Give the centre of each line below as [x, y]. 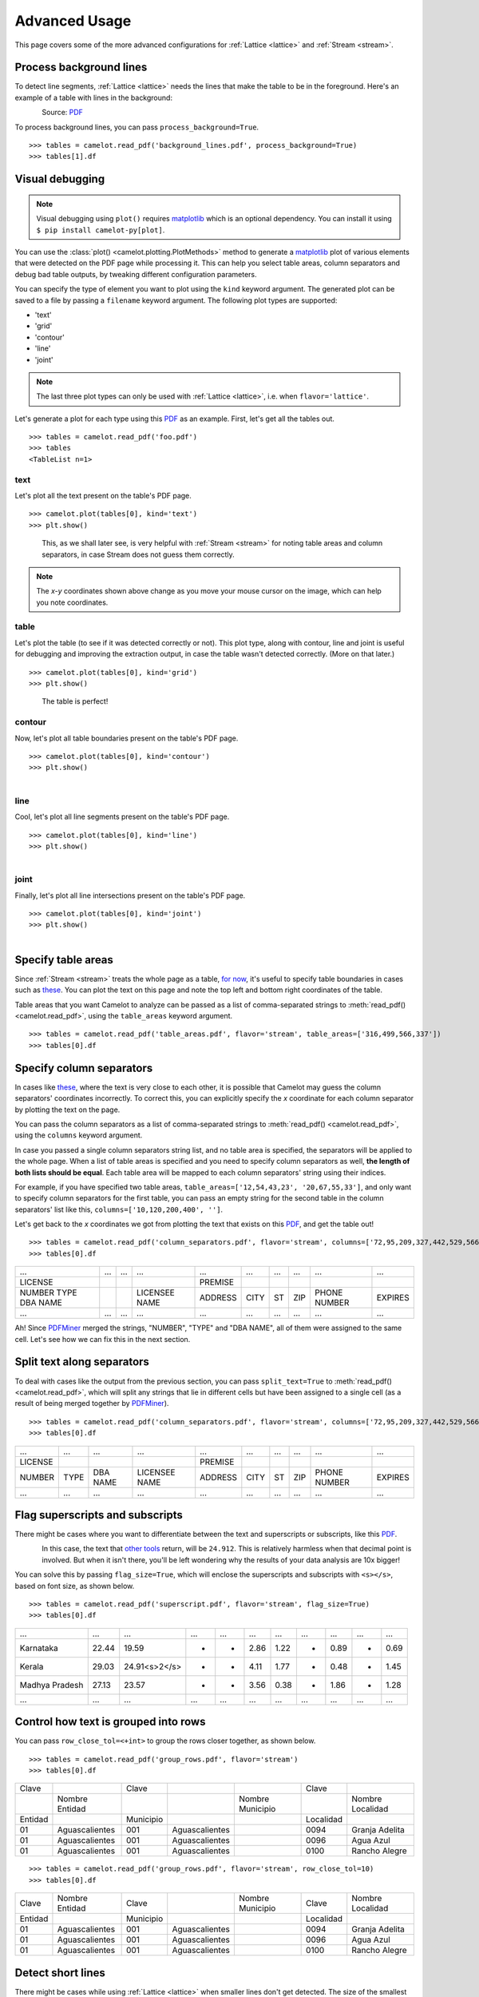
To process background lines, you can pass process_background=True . [137, 127]
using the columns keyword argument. [79, 1135]
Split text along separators [82, 1362]
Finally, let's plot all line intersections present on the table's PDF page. [130, 895]
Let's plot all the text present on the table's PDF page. [103, 495]
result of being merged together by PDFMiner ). [92, 1403]
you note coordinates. [72, 602]
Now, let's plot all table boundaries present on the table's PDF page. [127, 738]
